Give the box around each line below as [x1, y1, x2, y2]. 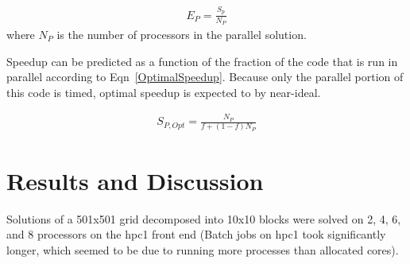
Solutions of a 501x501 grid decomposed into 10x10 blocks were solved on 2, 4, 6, [6, 210, 401, 227]
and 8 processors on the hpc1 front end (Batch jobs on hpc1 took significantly [6, 226, 386, 243]
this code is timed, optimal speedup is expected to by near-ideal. [6, 83, 321, 100]
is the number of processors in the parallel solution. [56, 25, 307, 42]
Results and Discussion [6, 164, 264, 196]
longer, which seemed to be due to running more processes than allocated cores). [6, 241, 399, 258]
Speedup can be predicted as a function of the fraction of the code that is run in [6, 52, 398, 69]
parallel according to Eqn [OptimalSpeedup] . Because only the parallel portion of [6, 68, 404, 85]
